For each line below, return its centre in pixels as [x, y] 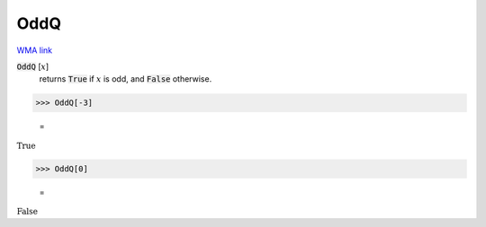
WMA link [35, 50]
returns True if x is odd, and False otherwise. [126, 79]
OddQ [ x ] [33, 66]
